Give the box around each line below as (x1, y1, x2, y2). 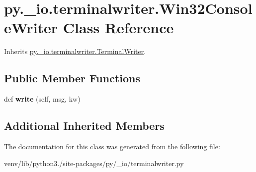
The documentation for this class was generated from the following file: (4, 141, 220, 151)
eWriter (4, 17, 58, 38)
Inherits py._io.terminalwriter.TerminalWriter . (4, 46, 146, 57)
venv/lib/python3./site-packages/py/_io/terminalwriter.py (4, 158, 184, 168)
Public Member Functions (4, 70, 140, 86)
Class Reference (63, 17, 174, 38)
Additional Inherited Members (4, 118, 165, 133)
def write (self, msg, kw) (4, 94, 81, 104)
